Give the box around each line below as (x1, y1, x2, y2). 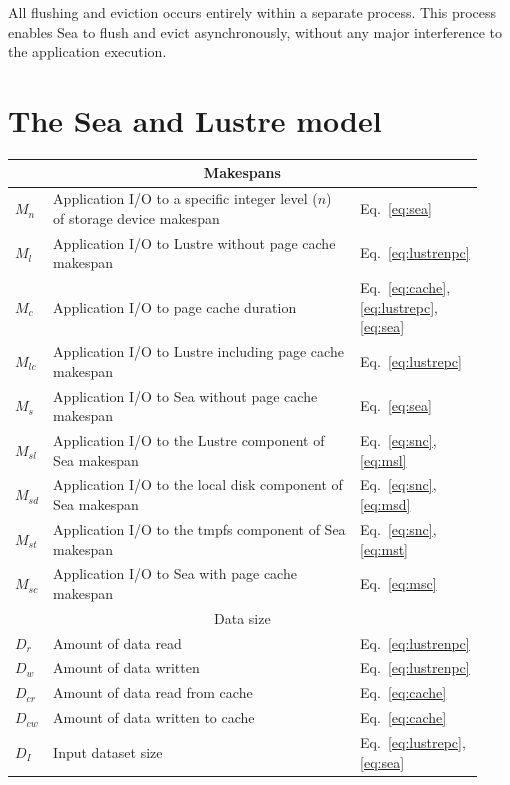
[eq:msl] (360, 449, 407, 470)
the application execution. (8, 41, 167, 62)
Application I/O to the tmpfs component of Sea (53, 518, 346, 539)
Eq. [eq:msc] (360, 573, 437, 594)
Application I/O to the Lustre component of (53, 430, 325, 451)
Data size (214, 607, 271, 628)
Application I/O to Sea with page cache (53, 563, 297, 584)
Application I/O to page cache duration (53, 296, 297, 317)
